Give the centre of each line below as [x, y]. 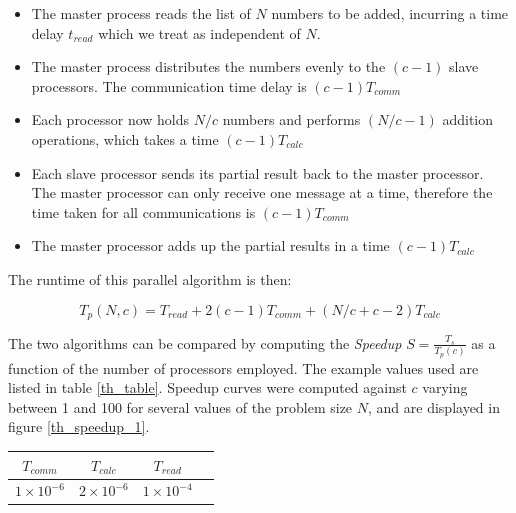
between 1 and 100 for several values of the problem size [180, 406]
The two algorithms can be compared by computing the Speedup [205, 342]
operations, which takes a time [125, 138]
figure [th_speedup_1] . [79, 426]
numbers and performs [291, 119]
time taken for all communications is [143, 211]
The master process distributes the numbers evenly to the [208, 66]
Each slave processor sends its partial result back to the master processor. [257, 172]
